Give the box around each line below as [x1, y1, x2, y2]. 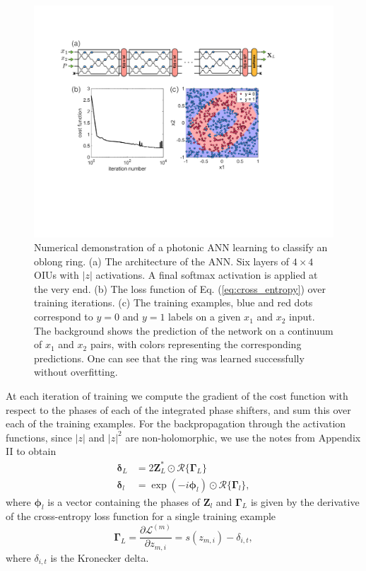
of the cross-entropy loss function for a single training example [6, 509, 276, 524]
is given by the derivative [250, 494, 360, 509]
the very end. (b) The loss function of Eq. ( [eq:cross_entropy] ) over [34, 281, 326, 296]
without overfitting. [34, 364, 118, 379]
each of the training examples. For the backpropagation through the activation [6, 416, 346, 431]
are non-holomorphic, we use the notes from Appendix [125, 429, 361, 444]
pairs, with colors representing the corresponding [90, 337, 302, 352]
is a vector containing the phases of [47, 494, 200, 509]
